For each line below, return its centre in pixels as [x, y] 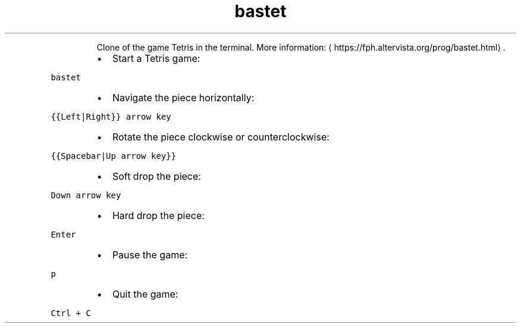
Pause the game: [150, 254]
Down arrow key [86, 195]
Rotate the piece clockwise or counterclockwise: [221, 137]
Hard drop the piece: [158, 215]
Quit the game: [145, 294]
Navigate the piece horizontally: [183, 97]
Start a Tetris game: [156, 58]
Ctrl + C [71, 313]
